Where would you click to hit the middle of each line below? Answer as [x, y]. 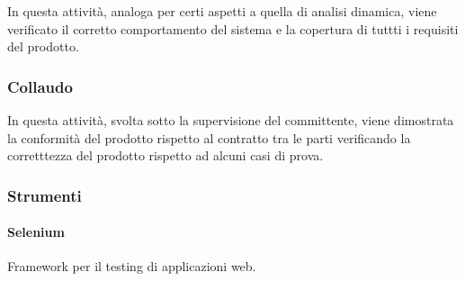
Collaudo [40, 86]
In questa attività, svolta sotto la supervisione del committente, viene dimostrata [231, 120]
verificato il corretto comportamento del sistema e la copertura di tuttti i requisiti [233, 28]
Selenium [36, 232]
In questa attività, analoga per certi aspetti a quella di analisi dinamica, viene [222, 11]
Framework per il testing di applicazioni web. [132, 266]
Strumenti [45, 195]
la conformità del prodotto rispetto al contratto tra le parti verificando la [209, 137]
